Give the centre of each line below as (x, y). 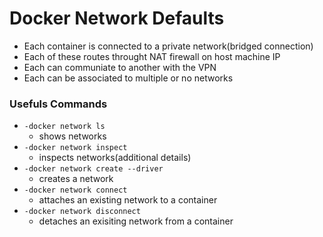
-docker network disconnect (82, 212)
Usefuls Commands (58, 104)
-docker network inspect (75, 148)
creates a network (76, 179)
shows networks (72, 136)
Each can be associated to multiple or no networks (128, 78)
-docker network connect (75, 190)
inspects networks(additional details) (115, 158)
